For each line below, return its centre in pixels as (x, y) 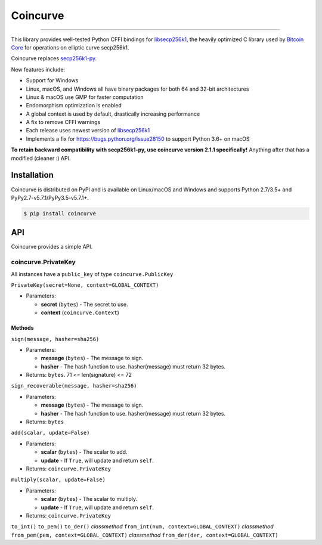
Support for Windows (52, 80)
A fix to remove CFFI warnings (63, 122)
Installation (32, 175)
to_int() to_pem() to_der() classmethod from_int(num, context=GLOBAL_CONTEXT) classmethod (142, 527)
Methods (22, 328)
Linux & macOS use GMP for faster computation (85, 97)
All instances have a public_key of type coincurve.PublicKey (92, 274)
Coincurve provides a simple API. (52, 247)
